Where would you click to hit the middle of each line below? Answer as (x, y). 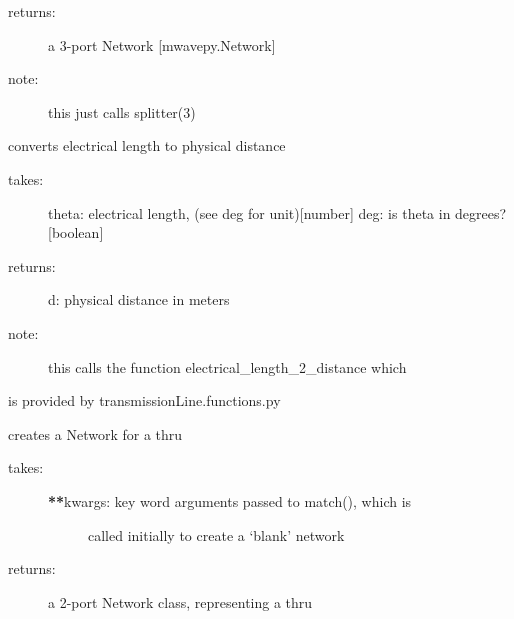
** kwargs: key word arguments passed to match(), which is (230, 500)
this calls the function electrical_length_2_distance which (227, 366)
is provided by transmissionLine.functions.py (144, 400)
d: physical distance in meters (139, 299)
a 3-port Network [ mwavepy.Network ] (162, 44)
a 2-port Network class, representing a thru (180, 601)
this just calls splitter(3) (122, 111)
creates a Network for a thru (95, 433)
